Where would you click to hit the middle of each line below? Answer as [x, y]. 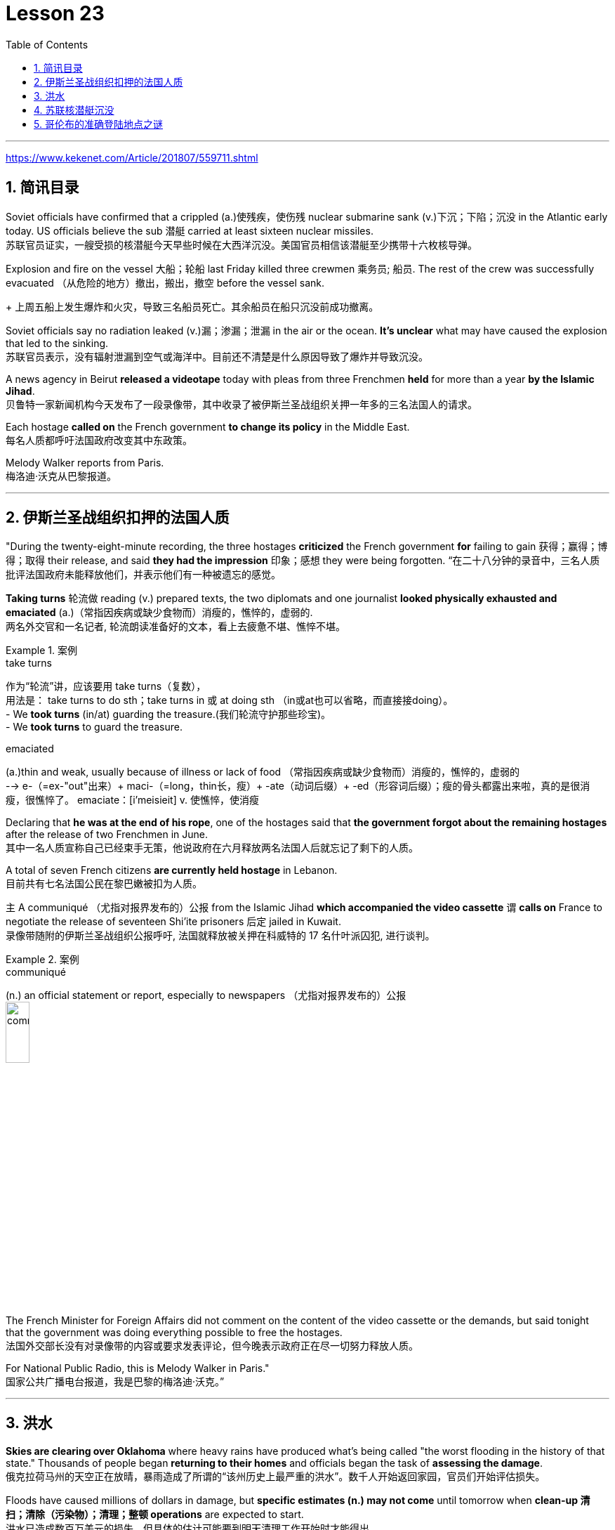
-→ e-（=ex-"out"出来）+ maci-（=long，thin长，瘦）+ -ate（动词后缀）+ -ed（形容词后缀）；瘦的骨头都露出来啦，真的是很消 [298, 786]
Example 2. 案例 [42, 960]
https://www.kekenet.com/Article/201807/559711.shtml [132, 157]
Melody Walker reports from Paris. [85, 462]
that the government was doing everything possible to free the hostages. [174, 1332]
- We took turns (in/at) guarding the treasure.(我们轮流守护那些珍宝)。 [168, 714]
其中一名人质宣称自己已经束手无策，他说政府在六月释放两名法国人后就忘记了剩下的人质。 [212, 848]
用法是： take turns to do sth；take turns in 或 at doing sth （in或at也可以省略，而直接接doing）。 [230, 700]
